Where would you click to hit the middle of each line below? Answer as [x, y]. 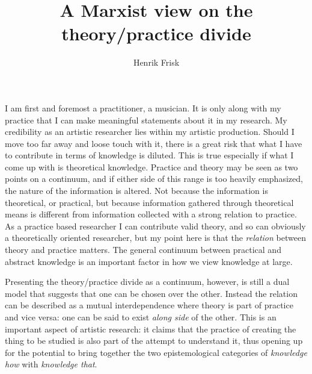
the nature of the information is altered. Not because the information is [136, 191]
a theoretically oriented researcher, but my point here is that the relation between [155, 238]
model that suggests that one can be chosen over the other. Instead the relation [151, 293]
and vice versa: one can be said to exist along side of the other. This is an [141, 317]
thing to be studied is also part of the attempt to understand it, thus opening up [154, 341]
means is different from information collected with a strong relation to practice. [151, 214]
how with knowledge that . [51, 364]
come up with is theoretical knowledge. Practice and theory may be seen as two [151, 167]
